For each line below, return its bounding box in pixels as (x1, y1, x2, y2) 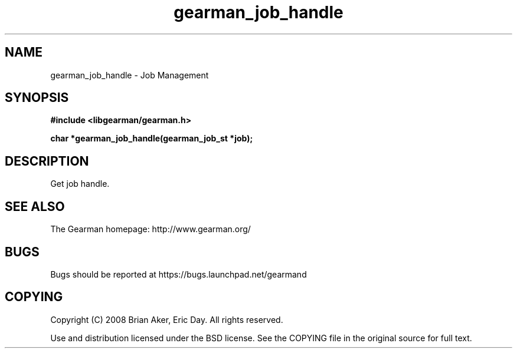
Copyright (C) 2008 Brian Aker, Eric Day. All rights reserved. (50, 314, 283, 325)
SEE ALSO (5, 199, 65, 214)
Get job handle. (50, 179, 110, 189)
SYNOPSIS (5, 90, 69, 105)
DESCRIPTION (5, 153, 89, 169)
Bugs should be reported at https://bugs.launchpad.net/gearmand (50, 269, 307, 279)
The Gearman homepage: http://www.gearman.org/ (50, 224, 251, 235)
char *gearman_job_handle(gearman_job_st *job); (50, 133, 253, 144)
